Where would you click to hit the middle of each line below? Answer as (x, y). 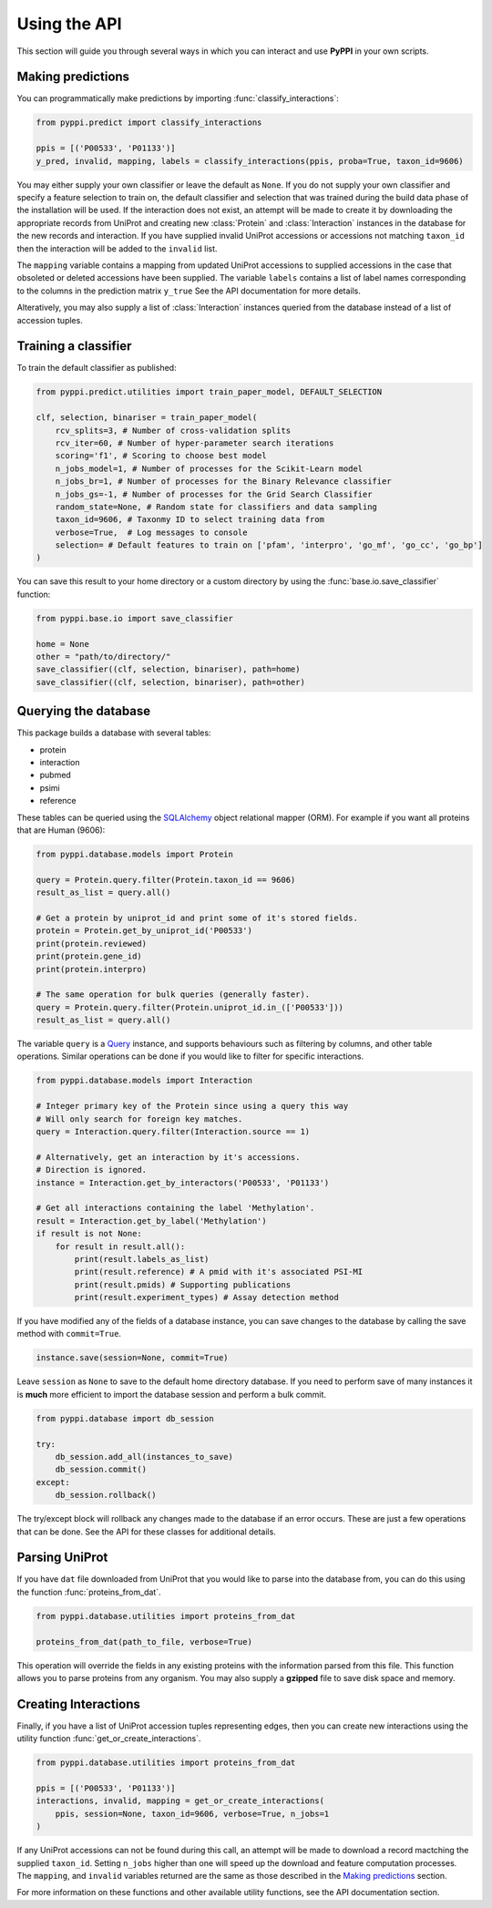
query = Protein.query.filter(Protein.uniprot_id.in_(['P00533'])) (190, 1007)
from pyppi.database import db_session (125, 1418)
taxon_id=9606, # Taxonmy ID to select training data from (190, 520)
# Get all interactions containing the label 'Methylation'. (175, 1208)
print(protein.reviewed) (92, 944)
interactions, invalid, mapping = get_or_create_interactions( (180, 1801)
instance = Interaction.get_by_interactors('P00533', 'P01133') (183, 1183)
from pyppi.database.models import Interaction (144, 1081)
